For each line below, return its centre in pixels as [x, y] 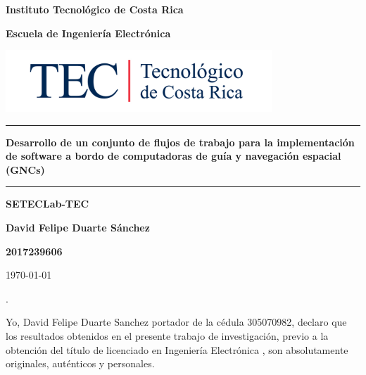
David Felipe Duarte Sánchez [78, 227]
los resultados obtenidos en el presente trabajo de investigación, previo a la [167, 335]
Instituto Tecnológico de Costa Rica [95, 9]
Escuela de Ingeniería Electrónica [88, 33]
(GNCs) [25, 169]
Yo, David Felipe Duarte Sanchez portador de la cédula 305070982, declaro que [176, 322]
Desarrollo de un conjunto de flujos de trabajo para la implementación [180, 142]
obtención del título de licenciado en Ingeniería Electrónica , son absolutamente [177, 349]
